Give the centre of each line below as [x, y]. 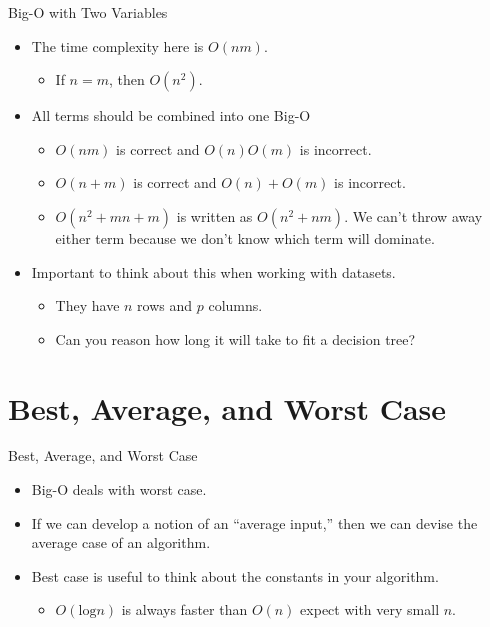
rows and [165, 305]
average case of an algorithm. [121, 542]
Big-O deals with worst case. [119, 489]
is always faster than [184, 609]
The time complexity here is [117, 45]
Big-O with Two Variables [88, 12]
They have [87, 305]
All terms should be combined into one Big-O [171, 115]
